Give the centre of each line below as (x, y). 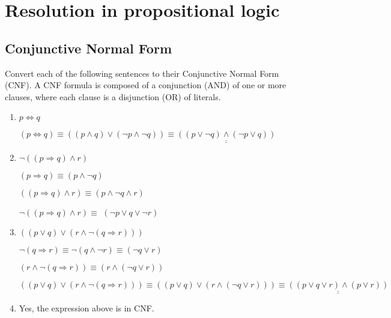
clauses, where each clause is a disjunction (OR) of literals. (113, 96)
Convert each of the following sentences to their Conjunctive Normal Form (142, 73)
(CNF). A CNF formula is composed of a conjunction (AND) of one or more (146, 85)
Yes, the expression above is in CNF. (86, 307)
